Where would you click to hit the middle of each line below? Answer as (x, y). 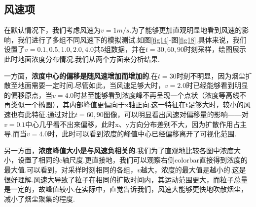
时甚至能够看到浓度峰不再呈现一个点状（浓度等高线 (157, 95)
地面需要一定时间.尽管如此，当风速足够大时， (91, 85)
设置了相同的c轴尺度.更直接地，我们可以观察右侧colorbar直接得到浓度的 (132, 160)
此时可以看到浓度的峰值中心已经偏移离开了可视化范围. (149, 134)
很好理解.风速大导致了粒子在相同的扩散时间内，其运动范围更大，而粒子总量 (126, 179)
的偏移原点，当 (28, 95)
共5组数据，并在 (119, 49)
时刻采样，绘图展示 (215, 49)
